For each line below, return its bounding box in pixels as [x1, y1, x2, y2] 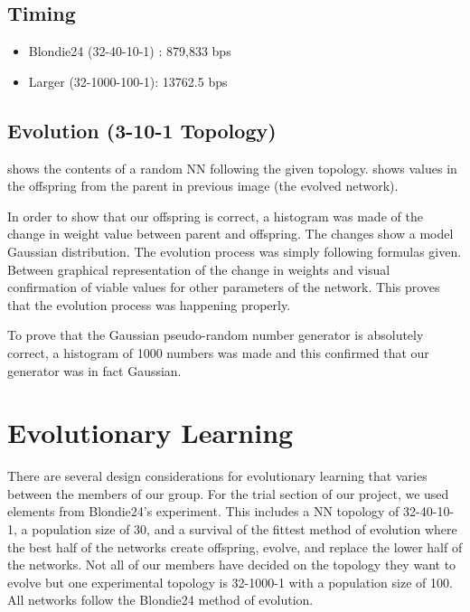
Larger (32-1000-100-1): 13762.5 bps [28, 71, 228, 90]
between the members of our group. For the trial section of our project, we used [7, 484, 449, 503]
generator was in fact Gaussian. [7, 361, 182, 380]
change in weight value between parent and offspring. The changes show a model [7, 224, 454, 243]
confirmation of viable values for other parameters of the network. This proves [7, 278, 440, 297]
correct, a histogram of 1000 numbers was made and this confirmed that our [7, 343, 429, 362]
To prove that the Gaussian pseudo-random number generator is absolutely [7, 325, 424, 344]
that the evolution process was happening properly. [7, 295, 291, 314]
